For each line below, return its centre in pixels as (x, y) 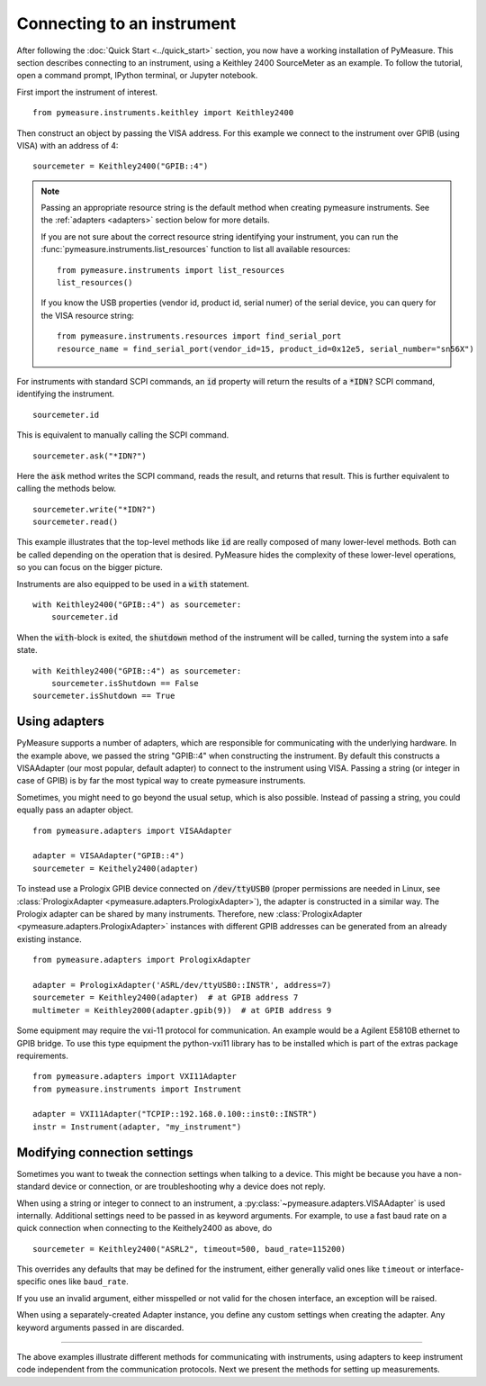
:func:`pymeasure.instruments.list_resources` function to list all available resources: (196, 249)
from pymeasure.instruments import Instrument (137, 1089)
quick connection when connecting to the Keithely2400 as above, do (144, 1228)
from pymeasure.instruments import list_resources (171, 270)
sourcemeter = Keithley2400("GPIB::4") (121, 166)
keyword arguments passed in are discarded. (100, 1327)
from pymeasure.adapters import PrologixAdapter (142, 960)
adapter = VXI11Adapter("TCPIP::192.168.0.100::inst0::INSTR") (175, 1114)
